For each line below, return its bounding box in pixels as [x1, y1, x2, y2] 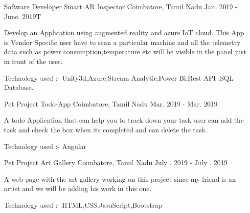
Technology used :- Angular [4, 141, 87, 151]
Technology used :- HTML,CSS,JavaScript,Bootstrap [4, 199, 162, 210]
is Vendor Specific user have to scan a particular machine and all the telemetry [4, 37, 241, 47]
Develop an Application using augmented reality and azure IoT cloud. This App [4, 27, 244, 38]
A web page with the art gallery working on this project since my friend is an [4, 173, 236, 184]
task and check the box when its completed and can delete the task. [4, 124, 207, 134]
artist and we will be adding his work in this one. [4, 183, 152, 193]
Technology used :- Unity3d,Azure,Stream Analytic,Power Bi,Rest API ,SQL [4, 72, 234, 83]
